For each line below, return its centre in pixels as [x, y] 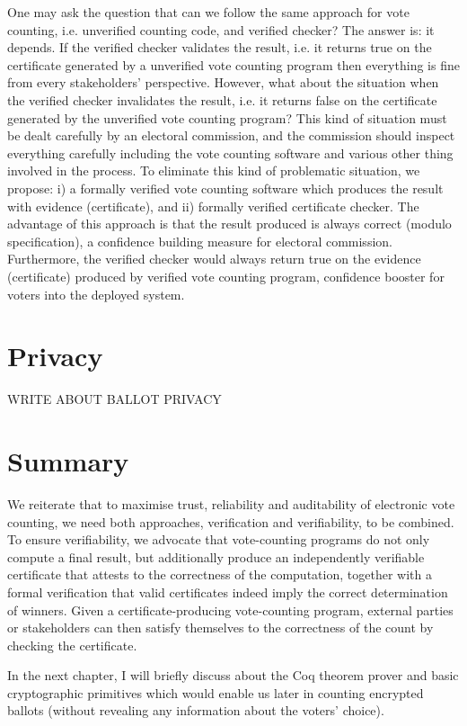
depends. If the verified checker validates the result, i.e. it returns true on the [220, 47]
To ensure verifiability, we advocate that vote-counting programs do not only [219, 539]
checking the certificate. [72, 645]
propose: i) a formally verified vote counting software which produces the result [225, 188]
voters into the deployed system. [96, 294]
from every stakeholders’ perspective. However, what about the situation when [223, 82]
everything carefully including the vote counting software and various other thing [230, 152]
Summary [68, 461]
